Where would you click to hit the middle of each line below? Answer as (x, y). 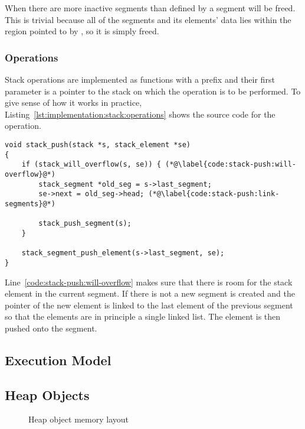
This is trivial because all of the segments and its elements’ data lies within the (148, 19)
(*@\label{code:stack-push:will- (231, 165)
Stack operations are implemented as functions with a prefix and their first (140, 79)
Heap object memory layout (78, 419)
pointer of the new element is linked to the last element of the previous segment (149, 305)
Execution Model (58, 360)
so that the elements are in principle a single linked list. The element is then (143, 316)
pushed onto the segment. (51, 328)
